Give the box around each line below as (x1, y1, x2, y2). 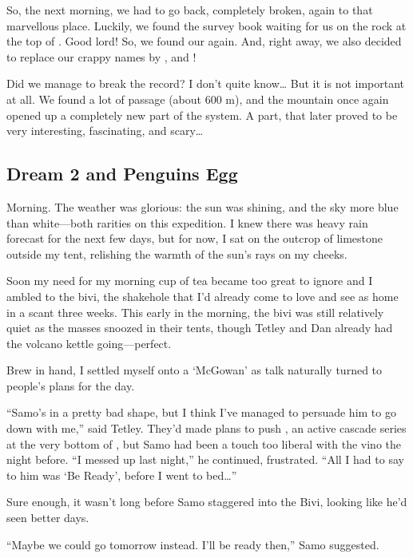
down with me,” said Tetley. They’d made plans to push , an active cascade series (6, 420, 407, 437)
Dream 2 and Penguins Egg (6, 161, 238, 186)
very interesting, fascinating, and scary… (6, 122, 204, 139)
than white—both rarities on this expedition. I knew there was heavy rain (6, 214, 368, 231)
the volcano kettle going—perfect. (6, 334, 172, 351)
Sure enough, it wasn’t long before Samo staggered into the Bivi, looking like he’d (6, 493, 407, 510)
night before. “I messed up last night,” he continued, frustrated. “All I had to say (6, 451, 404, 468)
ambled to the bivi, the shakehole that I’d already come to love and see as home (6, 287, 399, 304)
